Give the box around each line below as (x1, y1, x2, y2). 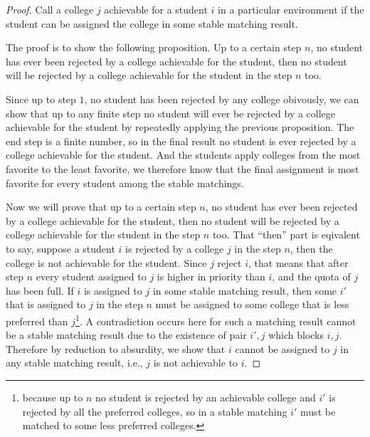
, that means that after (248, 255, 349, 270)
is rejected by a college (125, 241, 224, 256)
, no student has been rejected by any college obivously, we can (84, 91, 359, 106)
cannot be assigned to (235, 341, 330, 356)
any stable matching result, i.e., (6, 355, 143, 370)
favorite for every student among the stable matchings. (6, 175, 244, 190)
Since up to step (6, 91, 76, 106)
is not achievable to (153, 355, 238, 370)
